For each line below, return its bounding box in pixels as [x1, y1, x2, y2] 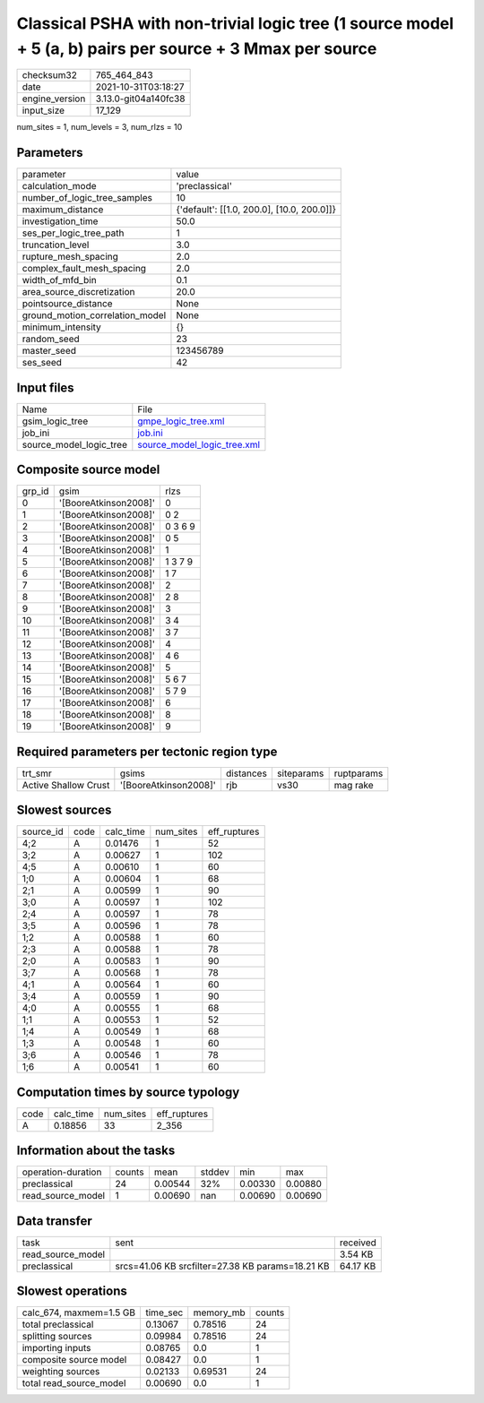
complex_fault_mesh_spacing [22, 263, 147, 275]
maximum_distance [22, 203, 104, 216]
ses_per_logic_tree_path [22, 227, 125, 239]
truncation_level [22, 238, 90, 251]
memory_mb [193, 1306, 246, 1319]
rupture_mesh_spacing [22, 251, 118, 263]
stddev [200, 1166, 230, 1178]
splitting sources [22, 1330, 93, 1343]
